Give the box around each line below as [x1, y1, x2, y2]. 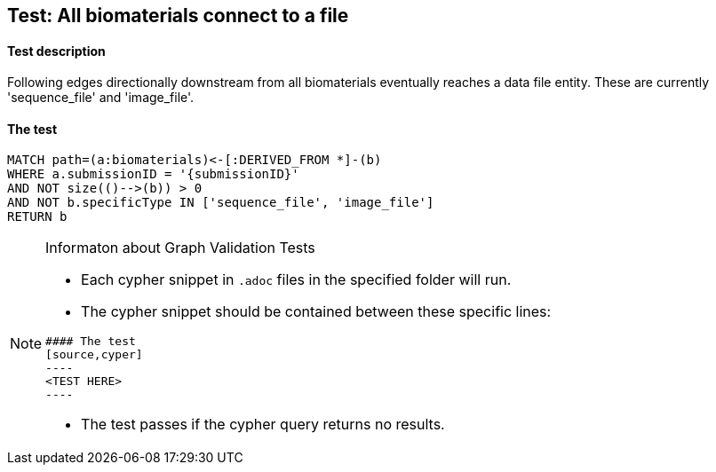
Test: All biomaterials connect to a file [7, 4, 349, 27]
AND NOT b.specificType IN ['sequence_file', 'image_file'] [7, 195, 434, 210]
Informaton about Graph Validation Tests [45, 239, 315, 257]
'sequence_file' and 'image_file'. [7, 90, 195, 106]
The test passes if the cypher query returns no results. [81, 415, 445, 434]
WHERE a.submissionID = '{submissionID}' [7, 167, 299, 182]
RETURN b [7, 209, 68, 224]
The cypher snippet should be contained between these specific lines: [81, 303, 552, 321]
